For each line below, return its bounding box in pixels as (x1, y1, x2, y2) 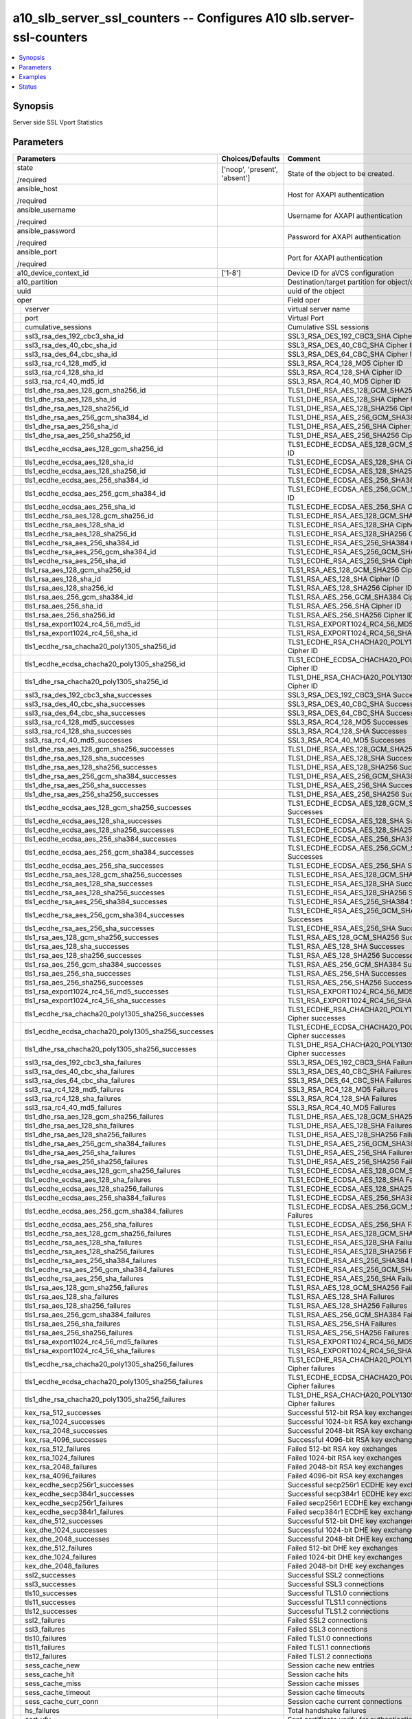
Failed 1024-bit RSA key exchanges (287, 1453, 402, 1463)
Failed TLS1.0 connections (287, 1634, 373, 1643)
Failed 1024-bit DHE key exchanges (287, 1553, 403, 1562)
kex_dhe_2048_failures (25, 1562, 100, 1571)
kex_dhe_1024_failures (25, 1553, 97, 1562)
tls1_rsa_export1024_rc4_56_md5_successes (25, 987, 169, 996)
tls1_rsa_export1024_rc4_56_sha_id (25, 628, 137, 638)
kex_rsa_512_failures (25, 1444, 91, 1454)
